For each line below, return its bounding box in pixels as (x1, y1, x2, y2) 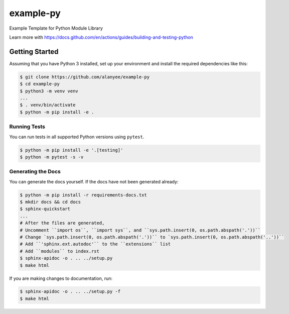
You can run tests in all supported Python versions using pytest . (9, 134, 144, 140)
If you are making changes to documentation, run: (9, 275, 113, 281)
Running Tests (9, 123, 45, 130)
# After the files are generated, (20, 220, 105, 226)
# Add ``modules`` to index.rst (20, 248, 100, 254)
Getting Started (9, 47, 59, 56)
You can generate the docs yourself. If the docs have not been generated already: (9, 178, 179, 184)
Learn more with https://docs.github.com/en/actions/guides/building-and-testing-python (9, 34, 193, 40)
